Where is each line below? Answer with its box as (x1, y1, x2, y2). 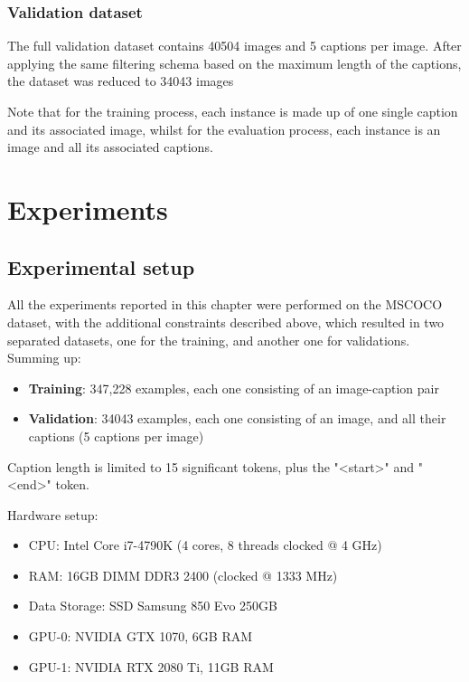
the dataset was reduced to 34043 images (7, 71, 234, 90)
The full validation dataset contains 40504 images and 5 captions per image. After (7, 36, 462, 55)
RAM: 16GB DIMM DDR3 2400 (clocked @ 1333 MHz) (28, 565, 338, 584)
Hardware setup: (7, 505, 98, 524)
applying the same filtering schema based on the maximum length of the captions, (7, 53, 462, 72)
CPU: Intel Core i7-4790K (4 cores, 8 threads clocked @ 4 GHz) (28, 535, 382, 554)
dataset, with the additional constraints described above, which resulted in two (7, 312, 445, 331)
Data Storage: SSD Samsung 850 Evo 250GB (28, 596, 277, 615)
